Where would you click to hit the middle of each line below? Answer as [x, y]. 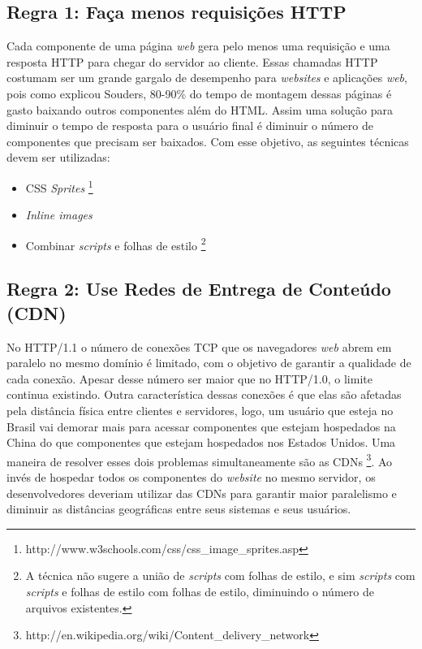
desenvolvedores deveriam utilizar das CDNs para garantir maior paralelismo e [202, 493]
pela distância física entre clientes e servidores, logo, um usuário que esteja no [200, 411]
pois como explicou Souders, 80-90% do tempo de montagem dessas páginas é [199, 93]
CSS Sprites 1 [59, 186]
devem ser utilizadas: [58, 157]
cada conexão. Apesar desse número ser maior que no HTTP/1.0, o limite [189, 378]
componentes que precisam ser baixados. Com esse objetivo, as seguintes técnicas [208, 141]
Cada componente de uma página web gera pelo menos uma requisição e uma [198, 46]
